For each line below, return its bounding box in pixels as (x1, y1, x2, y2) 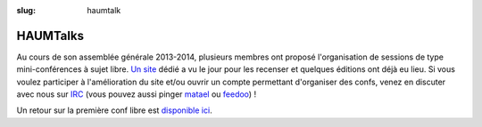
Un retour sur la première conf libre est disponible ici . (16, 105, 213, 115)
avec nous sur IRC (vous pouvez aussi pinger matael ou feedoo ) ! (16, 89, 257, 99)
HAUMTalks (16, 28, 85, 44)
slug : (16, 5, 36, 15)
